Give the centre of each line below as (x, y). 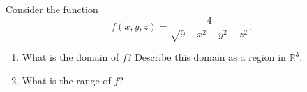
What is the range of (66, 80)
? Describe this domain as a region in (206, 57)
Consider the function (52, 9)
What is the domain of (70, 57)
